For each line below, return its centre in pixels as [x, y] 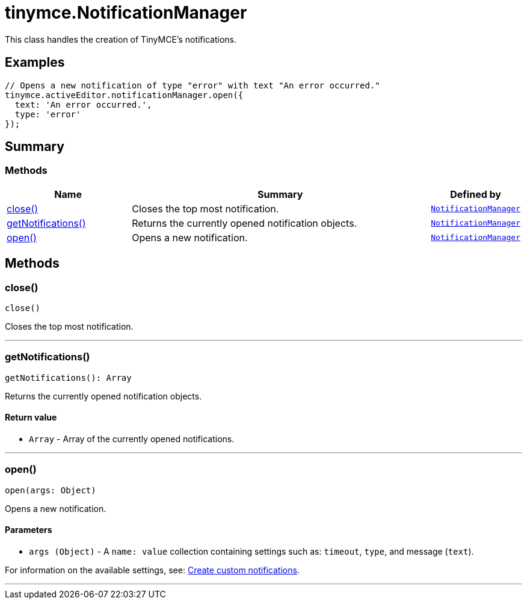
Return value [31, 418]
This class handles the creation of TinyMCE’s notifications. [121, 39]
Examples [35, 63]
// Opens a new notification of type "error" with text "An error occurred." [193, 85]
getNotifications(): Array [68, 377]
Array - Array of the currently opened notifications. [132, 439]
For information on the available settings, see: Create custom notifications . [152, 570]
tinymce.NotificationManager [126, 13]
